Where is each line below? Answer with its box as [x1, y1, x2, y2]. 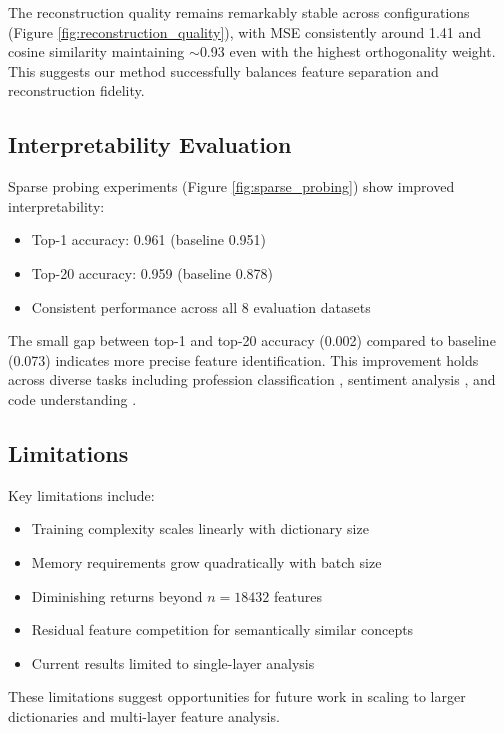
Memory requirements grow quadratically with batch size [31, 551, 382, 572]
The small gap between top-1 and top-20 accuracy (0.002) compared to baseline [8, 330, 496, 351]
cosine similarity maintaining [8, 41, 185, 62]
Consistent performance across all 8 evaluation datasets [31, 296, 371, 317]
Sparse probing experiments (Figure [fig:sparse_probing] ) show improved [8, 176, 455, 197]
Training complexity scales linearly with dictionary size [31, 518, 369, 539]
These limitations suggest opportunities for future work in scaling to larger [8, 686, 466, 707]
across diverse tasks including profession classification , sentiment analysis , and [8, 369, 496, 390]
